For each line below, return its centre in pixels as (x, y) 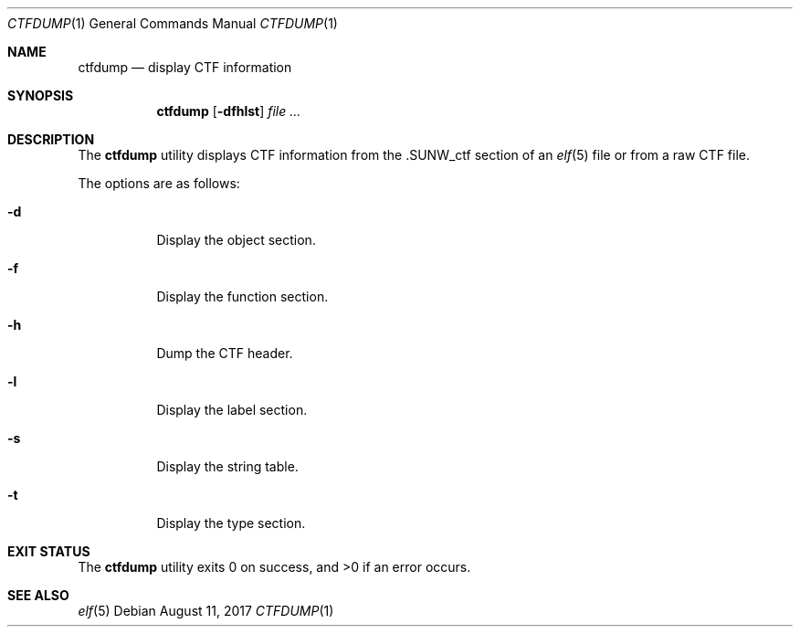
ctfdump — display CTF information (185, 67)
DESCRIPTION (51, 139)
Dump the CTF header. (225, 353)
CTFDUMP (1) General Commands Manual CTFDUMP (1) (173, 23)
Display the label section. (232, 410)
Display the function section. (242, 296)
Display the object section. (236, 240)
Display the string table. (227, 466)
